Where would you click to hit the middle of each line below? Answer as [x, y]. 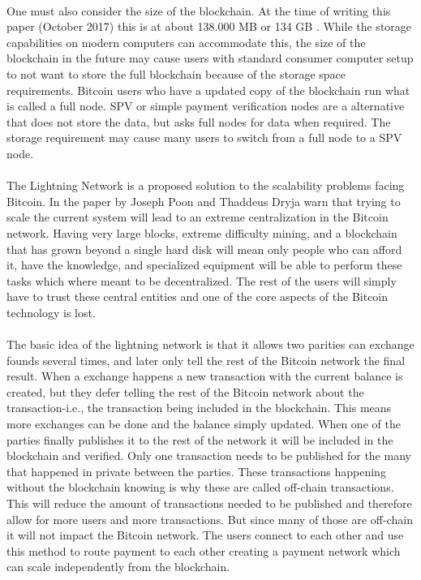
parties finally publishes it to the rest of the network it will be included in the [200, 439]
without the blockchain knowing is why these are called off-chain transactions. [200, 487]
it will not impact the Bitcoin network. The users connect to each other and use [205, 535]
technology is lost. [51, 312]
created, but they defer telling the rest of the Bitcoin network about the [185, 391]
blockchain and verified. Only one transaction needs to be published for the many [209, 455]
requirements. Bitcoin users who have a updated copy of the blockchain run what [208, 90]
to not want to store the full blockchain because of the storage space [176, 73]
